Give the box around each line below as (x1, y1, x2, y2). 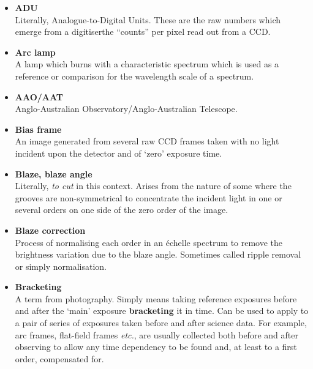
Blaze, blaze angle (15, 167, 92, 180)
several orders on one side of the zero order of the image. (15, 203, 228, 216)
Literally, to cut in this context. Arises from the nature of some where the (15, 179, 292, 192)
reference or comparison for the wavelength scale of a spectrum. (15, 69, 254, 82)
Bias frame (15, 122, 62, 135)
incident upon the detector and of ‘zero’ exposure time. (15, 146, 222, 159)
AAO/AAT (15, 90, 64, 103)
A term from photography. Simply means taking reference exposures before (15, 292, 297, 305)
